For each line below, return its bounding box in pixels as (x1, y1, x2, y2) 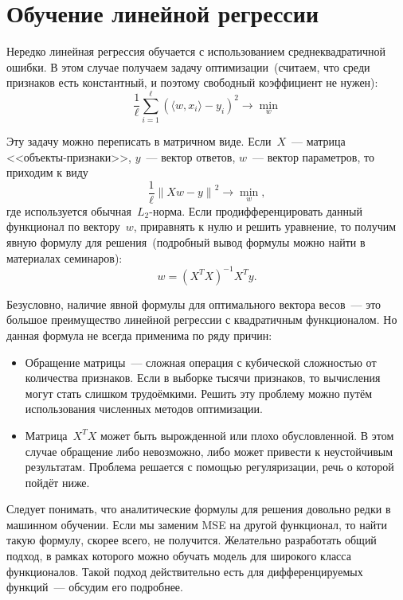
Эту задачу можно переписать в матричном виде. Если (6, 133, 272, 150)
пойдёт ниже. (25, 473, 90, 490)
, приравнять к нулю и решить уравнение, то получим (133, 218, 397, 235)
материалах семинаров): (6, 249, 123, 266)
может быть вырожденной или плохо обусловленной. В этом (100, 427, 394, 443)
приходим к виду (6, 164, 88, 181)
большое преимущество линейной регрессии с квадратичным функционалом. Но (6, 311, 397, 328)
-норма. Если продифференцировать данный (149, 202, 362, 219)
